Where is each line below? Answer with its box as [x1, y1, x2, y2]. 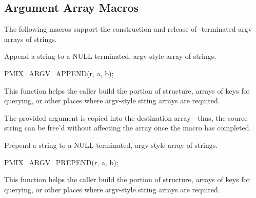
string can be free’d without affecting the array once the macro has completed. [4, 122, 251, 133]
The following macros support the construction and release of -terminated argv [4, 24, 252, 34]
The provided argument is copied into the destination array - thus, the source [4, 112, 248, 123]
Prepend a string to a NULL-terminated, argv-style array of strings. [4, 139, 218, 150]
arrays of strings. [4, 33, 57, 44]
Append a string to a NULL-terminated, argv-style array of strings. [4, 51, 216, 61]
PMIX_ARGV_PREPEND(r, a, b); [4, 157, 119, 167]
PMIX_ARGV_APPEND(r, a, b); [4, 68, 114, 78]
